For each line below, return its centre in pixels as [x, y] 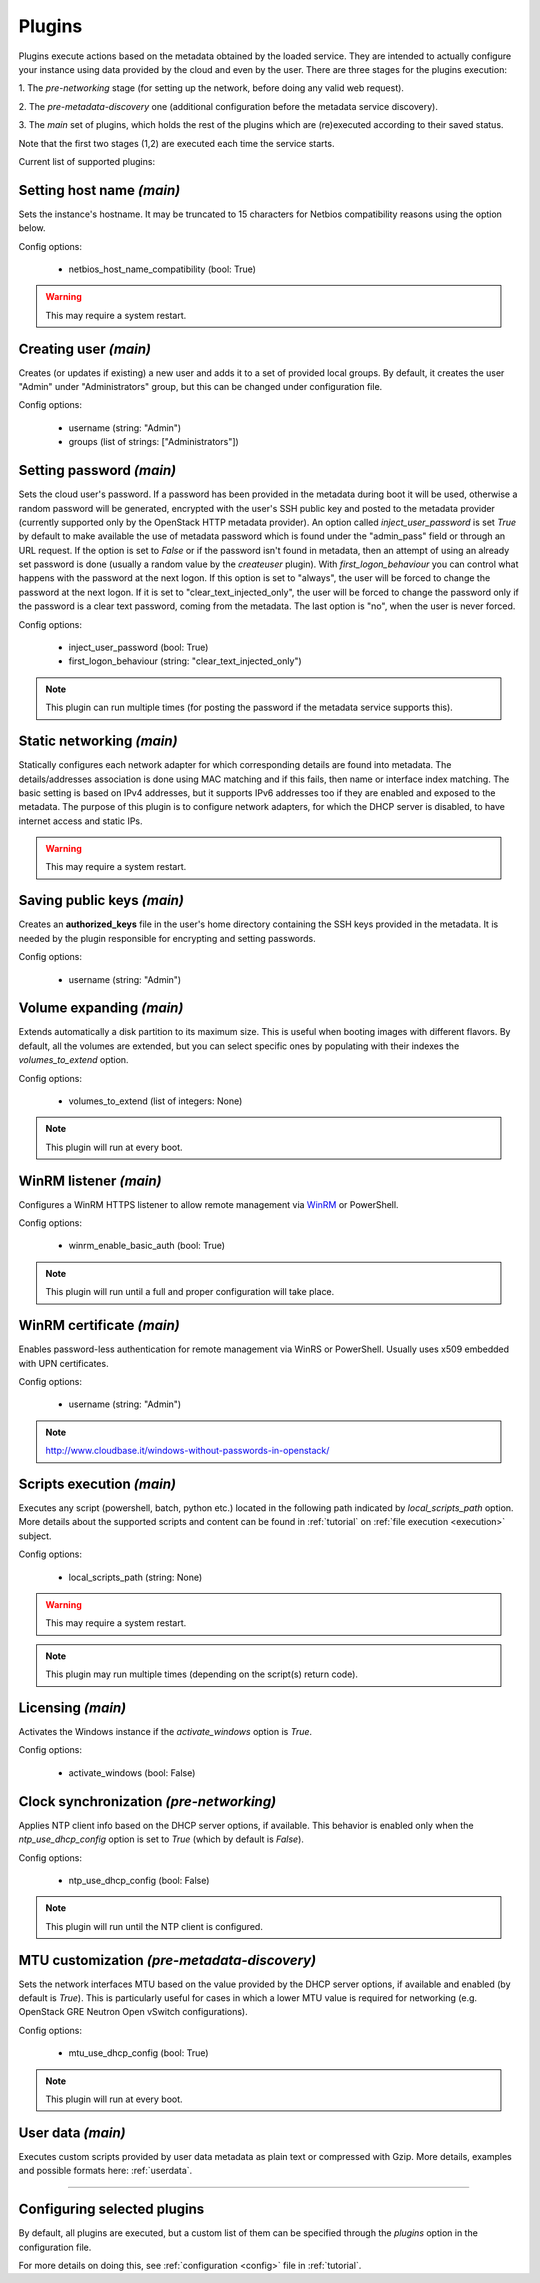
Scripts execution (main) [97, 1483]
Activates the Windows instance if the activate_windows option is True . [165, 1732]
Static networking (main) [98, 741]
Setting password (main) [97, 470]
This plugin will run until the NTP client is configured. [154, 1926]
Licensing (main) [72, 1707]
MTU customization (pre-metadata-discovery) [167, 1960]
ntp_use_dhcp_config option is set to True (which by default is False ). [161, 1839]
